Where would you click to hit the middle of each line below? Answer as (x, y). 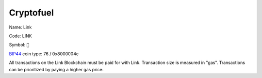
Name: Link (20, 27)
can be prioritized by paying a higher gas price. (56, 69)
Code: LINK (20, 36)
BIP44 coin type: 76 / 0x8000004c (44, 54)
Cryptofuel (32, 13)
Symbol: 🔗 (19, 45)
